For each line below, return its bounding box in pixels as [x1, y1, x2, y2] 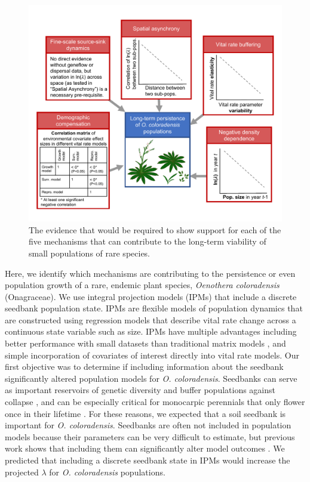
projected [5, 465, 39, 478]
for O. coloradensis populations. [49, 465, 165, 478]
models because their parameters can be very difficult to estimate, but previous [5, 430, 295, 443]
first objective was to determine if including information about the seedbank [5, 360, 284, 373]
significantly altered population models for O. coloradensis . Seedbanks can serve [5, 372, 297, 384]
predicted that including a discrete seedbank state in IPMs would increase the [5, 454, 290, 466]
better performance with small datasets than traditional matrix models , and [5, 337, 286, 350]
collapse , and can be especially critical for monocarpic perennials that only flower [5, 396, 305, 408]
